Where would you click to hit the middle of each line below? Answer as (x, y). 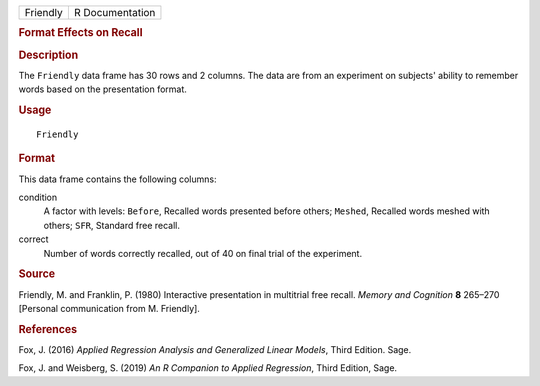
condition (38, 197)
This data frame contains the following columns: (117, 179)
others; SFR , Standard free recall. (111, 225)
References (48, 329)
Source (37, 274)
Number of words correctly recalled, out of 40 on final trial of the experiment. (203, 253)
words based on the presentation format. (102, 89)
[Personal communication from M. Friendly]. (109, 309)
